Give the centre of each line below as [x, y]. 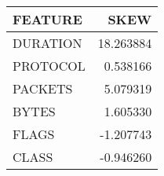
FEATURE [47, 19]
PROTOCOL [49, 66]
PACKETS [43, 88]
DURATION [47, 43]
